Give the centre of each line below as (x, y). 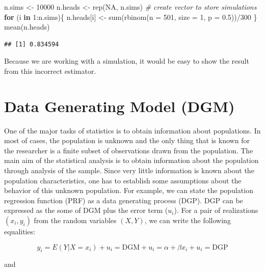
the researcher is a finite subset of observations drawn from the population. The (129, 150)
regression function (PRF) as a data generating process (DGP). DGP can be (124, 200)
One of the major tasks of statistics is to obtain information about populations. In (132, 130)
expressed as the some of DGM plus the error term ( (86, 210)
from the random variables (75, 220)
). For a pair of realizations (216, 210)
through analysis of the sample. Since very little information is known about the (129, 170)
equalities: (20, 232)
